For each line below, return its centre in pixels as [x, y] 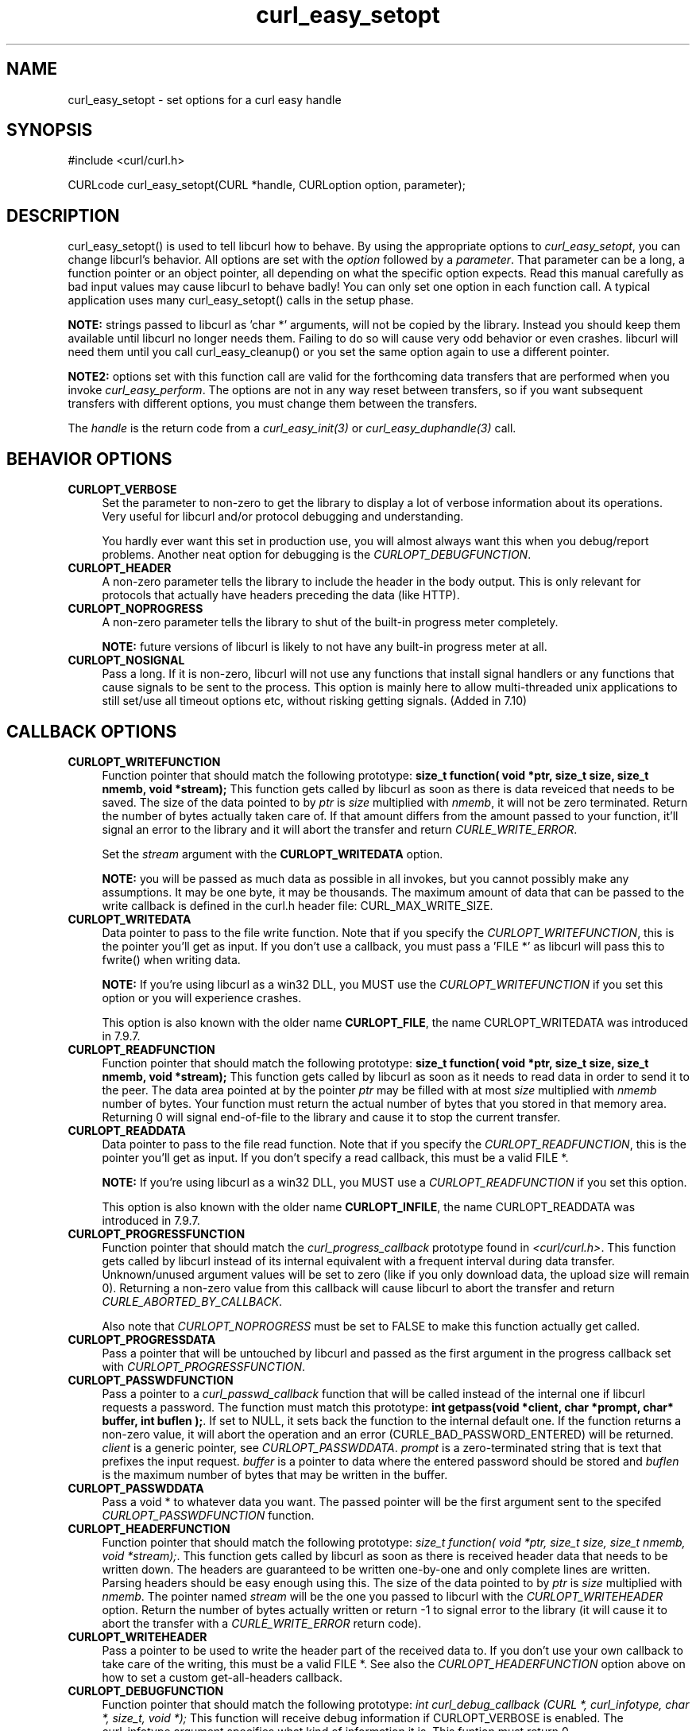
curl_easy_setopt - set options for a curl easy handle [205, 99]
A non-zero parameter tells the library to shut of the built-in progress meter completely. [330, 622]
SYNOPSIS [50, 130]
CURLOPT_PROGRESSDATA [142, 1339]
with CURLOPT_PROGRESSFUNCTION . [203, 1366]
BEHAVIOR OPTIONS [89, 459]
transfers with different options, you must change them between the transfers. [273, 404]
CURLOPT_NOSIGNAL [126, 660]
